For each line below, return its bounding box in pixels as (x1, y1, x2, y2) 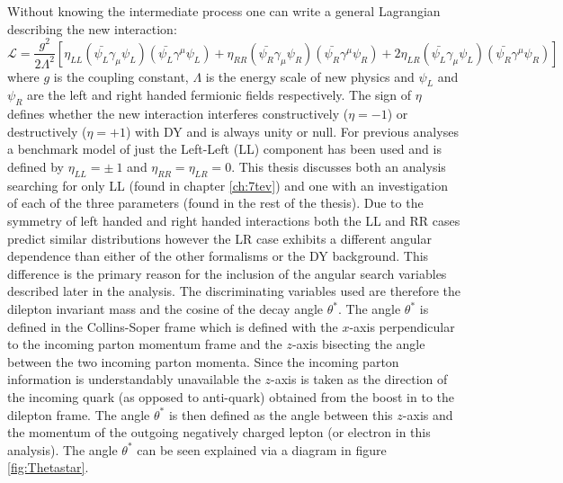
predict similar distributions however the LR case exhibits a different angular (7, 228, 432, 247)
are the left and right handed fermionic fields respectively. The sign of (27, 85, 412, 104)
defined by (7, 157, 65, 176)
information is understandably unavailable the (7, 370, 261, 389)
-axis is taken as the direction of (271, 370, 448, 389)
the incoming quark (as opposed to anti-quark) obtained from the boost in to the (7, 387, 454, 406)
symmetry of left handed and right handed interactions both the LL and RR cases (7, 211, 460, 230)
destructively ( (7, 121, 87, 140)
